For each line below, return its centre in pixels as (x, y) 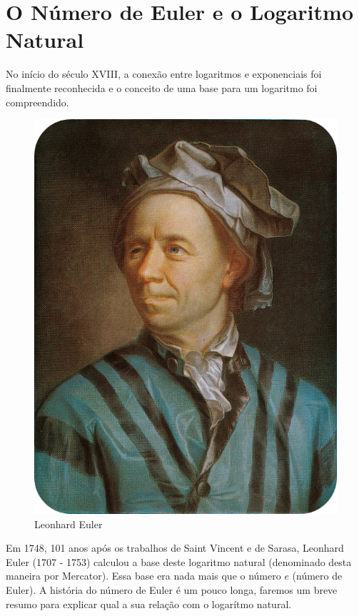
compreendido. (37, 102)
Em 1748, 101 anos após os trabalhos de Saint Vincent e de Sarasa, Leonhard (175, 548)
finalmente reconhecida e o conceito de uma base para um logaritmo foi (162, 87)
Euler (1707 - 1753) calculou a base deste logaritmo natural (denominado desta (179, 561)
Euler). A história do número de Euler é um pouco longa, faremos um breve (172, 589)
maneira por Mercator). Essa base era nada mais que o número (143, 576)
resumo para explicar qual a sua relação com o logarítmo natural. (149, 604)
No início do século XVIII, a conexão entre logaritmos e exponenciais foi (164, 74)
